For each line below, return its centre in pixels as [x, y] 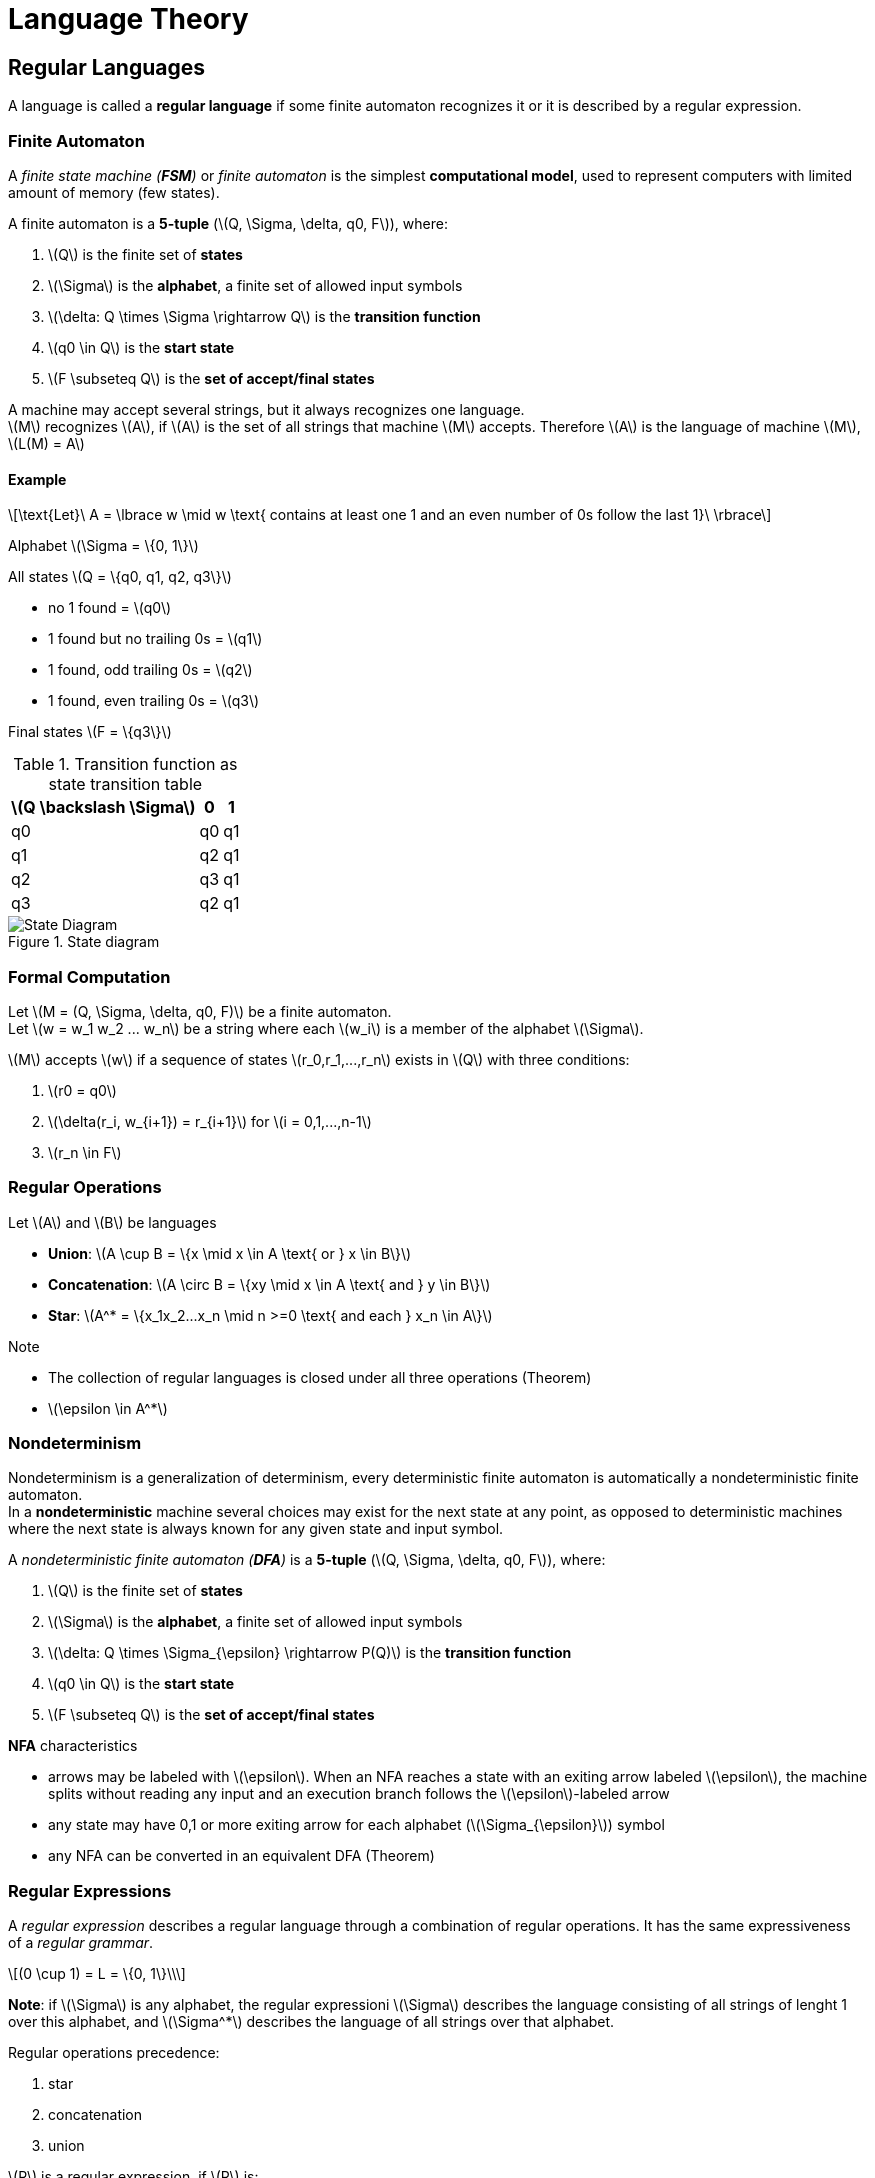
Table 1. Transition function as [125, 764]
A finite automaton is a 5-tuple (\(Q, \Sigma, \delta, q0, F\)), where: [228, 223]
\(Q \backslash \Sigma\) [103, 807]
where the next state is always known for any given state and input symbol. [256, 1529]
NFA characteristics [73, 1746]
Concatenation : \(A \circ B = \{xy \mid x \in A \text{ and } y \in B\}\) [269, 1284]
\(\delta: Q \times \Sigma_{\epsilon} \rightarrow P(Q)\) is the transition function [310, 1653]
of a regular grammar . [81, 1943]
